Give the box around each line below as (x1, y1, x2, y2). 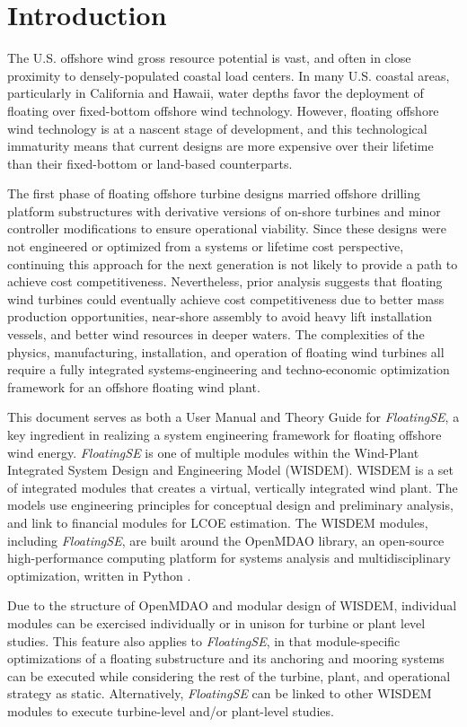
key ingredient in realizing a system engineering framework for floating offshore (7, 425, 442, 443)
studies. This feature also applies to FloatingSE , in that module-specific (7, 631, 401, 650)
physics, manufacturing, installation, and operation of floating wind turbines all (7, 342, 445, 361)
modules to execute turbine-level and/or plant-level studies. (7, 701, 334, 720)
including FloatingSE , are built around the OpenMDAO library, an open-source (7, 530, 445, 549)
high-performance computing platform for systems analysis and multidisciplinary (7, 548, 451, 567)
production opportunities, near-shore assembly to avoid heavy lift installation (7, 307, 433, 326)
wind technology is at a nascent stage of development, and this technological (7, 118, 427, 137)
